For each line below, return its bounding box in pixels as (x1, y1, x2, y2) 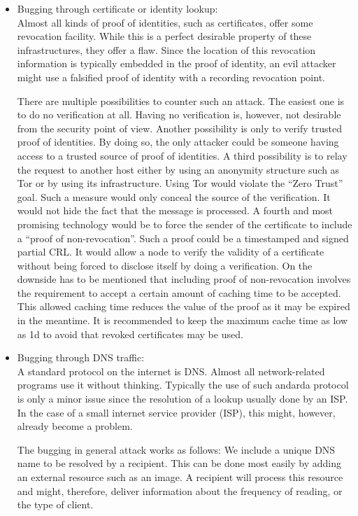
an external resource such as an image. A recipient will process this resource (17, 470, 343, 484)
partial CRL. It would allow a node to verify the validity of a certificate (17, 244, 324, 259)
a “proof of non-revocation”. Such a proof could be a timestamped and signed (17, 230, 349, 245)
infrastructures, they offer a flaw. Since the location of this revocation (17, 42, 316, 57)
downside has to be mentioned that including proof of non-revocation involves (17, 272, 351, 286)
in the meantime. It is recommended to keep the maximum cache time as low (17, 313, 348, 328)
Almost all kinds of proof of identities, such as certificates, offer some (17, 15, 313, 29)
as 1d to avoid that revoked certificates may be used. (17, 326, 243, 341)
